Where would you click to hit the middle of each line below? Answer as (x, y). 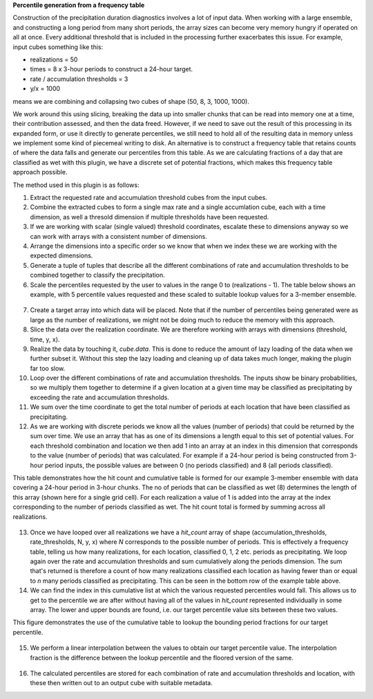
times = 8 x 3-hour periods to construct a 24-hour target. (112, 69)
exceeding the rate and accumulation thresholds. (99, 397)
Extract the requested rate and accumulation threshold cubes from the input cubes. (149, 198)
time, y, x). (45, 339)
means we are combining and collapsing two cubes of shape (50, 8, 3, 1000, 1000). (131, 101)
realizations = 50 (54, 60)
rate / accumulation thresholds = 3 (79, 79)
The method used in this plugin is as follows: (76, 185)
